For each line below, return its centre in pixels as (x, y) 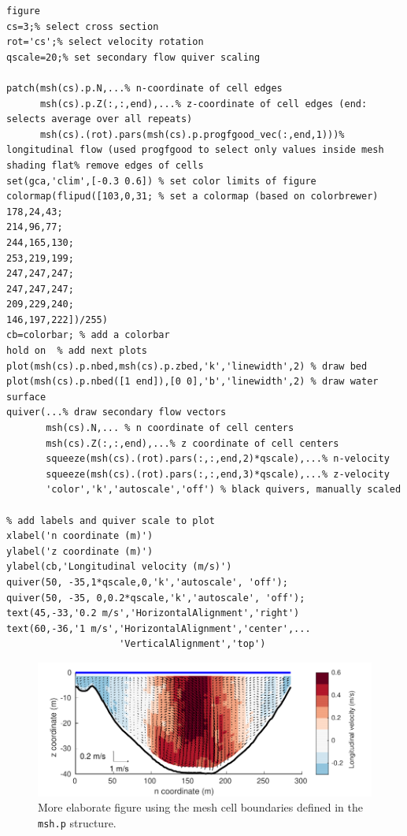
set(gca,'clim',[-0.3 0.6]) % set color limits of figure (161, 181)
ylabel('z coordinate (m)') (80, 551)
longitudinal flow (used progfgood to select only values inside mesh (195, 150)
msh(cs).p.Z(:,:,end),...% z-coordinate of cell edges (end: (203, 104)
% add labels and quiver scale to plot (111, 520)
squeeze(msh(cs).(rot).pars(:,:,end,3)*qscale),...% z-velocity (218, 474)
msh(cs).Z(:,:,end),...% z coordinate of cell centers (192, 443)
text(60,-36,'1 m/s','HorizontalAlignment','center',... (159, 628)
